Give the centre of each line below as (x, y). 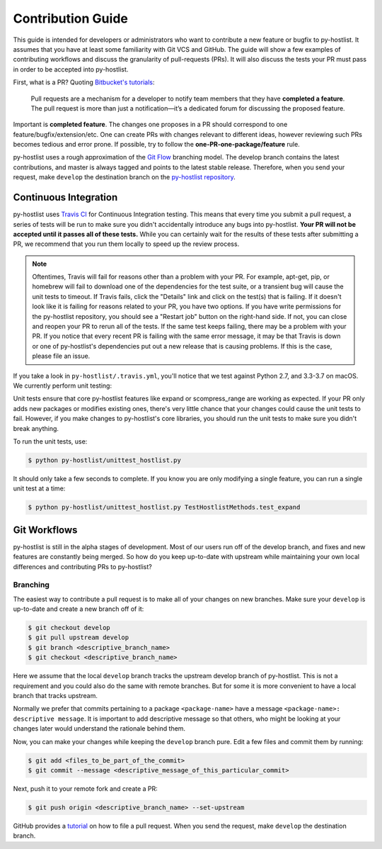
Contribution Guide (71, 18)
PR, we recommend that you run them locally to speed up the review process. (126, 244)
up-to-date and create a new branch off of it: (79, 609)
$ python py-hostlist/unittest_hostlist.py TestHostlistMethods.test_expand (164, 507)
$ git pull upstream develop (79, 637)
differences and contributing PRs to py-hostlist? (82, 566)
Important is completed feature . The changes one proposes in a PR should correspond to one (150, 125)
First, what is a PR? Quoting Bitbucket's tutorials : (84, 82)
